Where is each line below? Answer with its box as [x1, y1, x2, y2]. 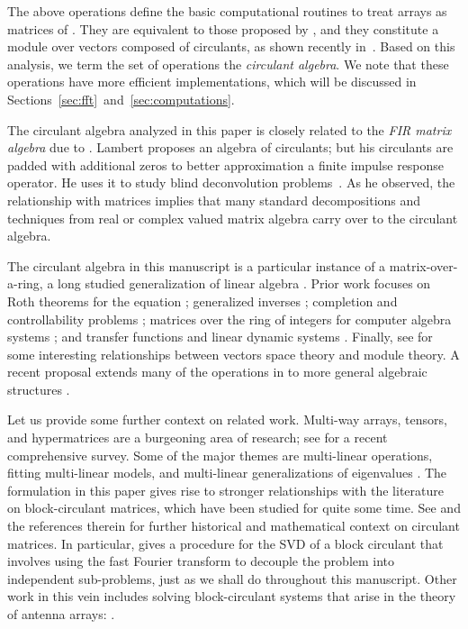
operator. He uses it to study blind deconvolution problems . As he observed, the [7, 173, 455, 192]
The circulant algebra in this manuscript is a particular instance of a [7, 256, 386, 275]
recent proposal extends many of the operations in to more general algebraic [7, 362, 427, 381]
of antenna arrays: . [7, 605, 115, 623]
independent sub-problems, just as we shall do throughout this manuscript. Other [7, 569, 457, 588]
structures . [7, 379, 70, 398]
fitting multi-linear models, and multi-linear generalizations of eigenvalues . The [7, 463, 447, 482]
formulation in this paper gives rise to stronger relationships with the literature [7, 480, 444, 499]
